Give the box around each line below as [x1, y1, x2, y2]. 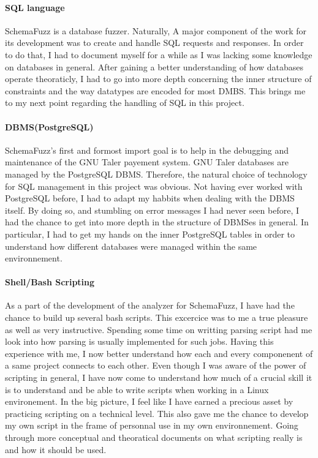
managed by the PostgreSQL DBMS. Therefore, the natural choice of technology [5, 167, 308, 180]
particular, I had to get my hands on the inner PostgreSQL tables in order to [5, 227, 295, 240]
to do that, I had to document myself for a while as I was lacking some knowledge [5, 48, 312, 61]
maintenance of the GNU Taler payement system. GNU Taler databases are [5, 156, 289, 168]
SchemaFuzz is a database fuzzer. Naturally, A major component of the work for [5, 24, 307, 37]
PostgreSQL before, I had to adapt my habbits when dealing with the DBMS [5, 192, 295, 205]
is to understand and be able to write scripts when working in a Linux [5, 383, 269, 396]
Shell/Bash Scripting [5, 276, 95, 288]
